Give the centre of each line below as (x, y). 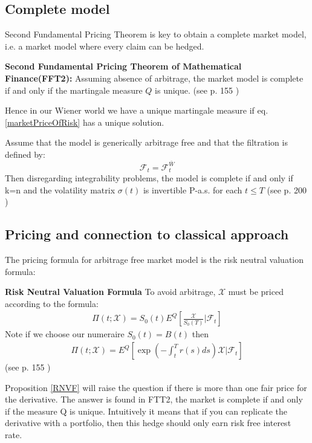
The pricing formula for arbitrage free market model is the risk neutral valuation (154, 260)
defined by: (25, 154)
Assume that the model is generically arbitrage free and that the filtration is (146, 142)
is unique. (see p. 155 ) (197, 90)
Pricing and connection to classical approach (147, 234)
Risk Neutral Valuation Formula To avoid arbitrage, (110, 292)
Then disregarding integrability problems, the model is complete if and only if (149, 178)
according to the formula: (52, 303)
